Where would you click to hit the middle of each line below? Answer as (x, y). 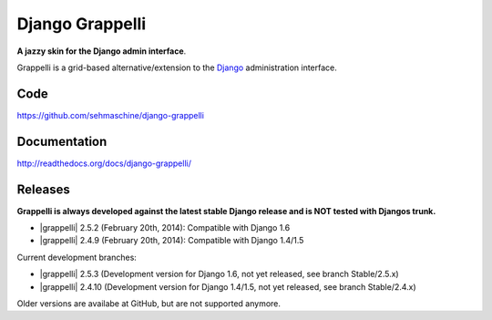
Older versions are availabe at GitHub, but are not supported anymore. (149, 304)
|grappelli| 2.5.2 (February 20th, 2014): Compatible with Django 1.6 (165, 228)
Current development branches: (77, 257)
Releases (43, 189)
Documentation (62, 141)
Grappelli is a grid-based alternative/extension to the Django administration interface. (177, 67)
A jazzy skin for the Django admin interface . (102, 51)
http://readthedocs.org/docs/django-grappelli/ (104, 163)
